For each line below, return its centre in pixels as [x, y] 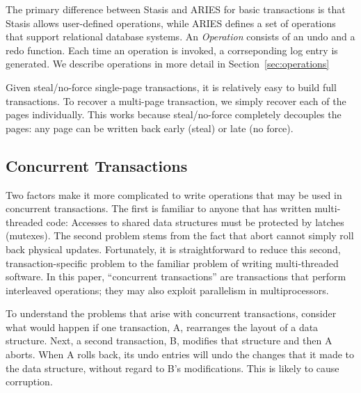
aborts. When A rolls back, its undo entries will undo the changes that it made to [180, 354]
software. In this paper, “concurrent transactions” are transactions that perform [176, 276]
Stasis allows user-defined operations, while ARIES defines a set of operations [171, 23]
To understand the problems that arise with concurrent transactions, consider [171, 313]
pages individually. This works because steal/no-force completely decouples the [174, 114]
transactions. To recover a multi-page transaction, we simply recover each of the [176, 101]
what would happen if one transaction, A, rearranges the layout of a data [162, 327]
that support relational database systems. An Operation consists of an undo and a [180, 37]
